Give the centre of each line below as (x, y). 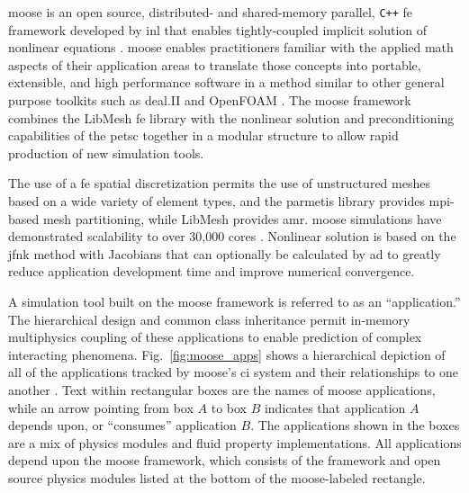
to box (229, 407)
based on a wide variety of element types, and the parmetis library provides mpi (229, 201)
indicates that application (335, 407)
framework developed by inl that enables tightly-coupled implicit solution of (218, 29)
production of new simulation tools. (106, 152)
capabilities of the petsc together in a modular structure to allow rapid (203, 135)
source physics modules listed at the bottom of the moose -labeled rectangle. (217, 477)
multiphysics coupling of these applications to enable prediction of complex (215, 337)
